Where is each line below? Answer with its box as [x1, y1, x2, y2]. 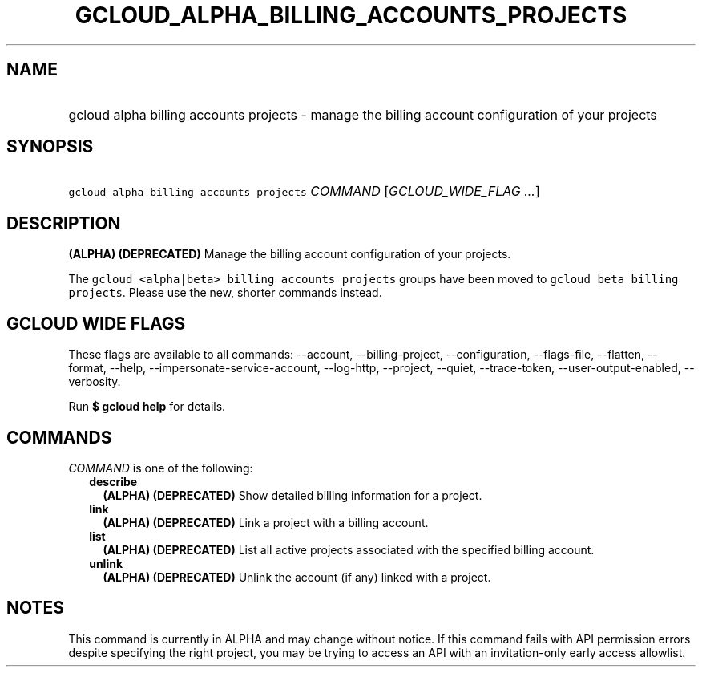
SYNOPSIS [6, 136, 94, 157]
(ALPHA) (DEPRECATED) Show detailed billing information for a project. [103, 488, 482, 502]
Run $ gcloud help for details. [68, 399, 226, 414]
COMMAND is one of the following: [68, 460, 253, 475]
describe [89, 474, 138, 489]
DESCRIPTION [6, 213, 121, 233]
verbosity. [68, 375, 121, 389]
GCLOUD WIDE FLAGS [6, 313, 186, 334]
